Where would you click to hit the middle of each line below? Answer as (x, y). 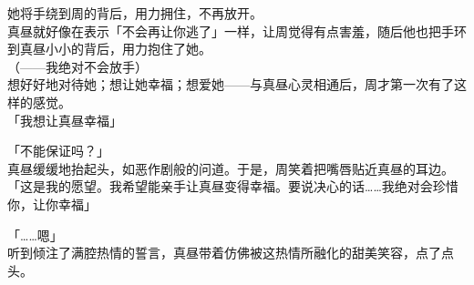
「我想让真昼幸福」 (65, 120)
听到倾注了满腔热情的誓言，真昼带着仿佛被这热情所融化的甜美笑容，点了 (224, 253)
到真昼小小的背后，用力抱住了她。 (109, 49)
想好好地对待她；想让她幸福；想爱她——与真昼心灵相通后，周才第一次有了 (231, 84)
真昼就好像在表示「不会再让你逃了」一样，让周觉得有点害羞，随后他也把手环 (237, 31)
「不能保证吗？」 (58, 151)
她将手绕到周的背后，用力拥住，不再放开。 (135, 13)
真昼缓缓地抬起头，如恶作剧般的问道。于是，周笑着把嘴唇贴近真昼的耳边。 (231, 168)
